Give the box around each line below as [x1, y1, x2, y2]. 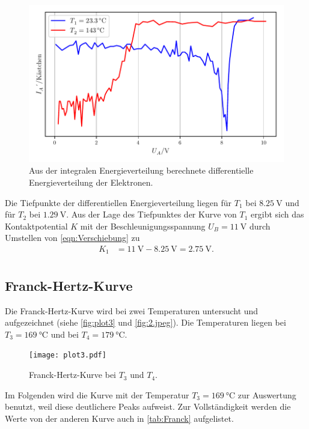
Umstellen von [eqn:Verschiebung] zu [5, 231, 140, 244]
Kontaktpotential [5, 219, 68, 232]
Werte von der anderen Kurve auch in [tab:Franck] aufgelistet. [5, 412, 234, 424]
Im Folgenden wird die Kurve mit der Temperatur [5, 388, 189, 401]
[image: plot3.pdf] [29, 351, 106, 360]
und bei [50, 327, 79, 340]
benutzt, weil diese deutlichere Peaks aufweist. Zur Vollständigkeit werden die [5, 400, 291, 413]
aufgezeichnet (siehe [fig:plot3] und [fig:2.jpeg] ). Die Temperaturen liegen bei [5, 316, 286, 329]
